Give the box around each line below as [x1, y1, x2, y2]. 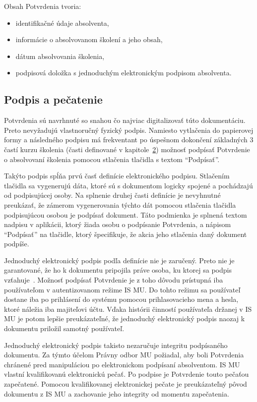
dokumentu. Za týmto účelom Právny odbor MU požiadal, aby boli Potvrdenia [4, 349, 244, 360]
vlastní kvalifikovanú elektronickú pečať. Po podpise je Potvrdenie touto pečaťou [4, 369, 249, 379]
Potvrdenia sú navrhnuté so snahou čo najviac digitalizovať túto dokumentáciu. [4, 115, 246, 125]
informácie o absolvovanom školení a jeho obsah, [15, 34, 163, 45]
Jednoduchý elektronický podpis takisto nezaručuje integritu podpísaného [4, 340, 228, 350]
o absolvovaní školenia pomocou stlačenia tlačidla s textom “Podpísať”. [4, 154, 220, 164]
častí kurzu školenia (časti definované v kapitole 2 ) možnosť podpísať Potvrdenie [4, 144, 250, 154]
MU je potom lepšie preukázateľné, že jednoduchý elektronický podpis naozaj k [4, 313, 245, 324]
